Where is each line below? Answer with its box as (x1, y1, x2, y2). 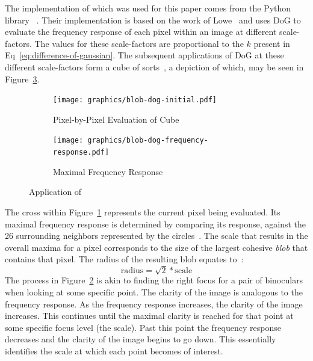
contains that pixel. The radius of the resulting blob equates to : (5, 253, 244, 265)
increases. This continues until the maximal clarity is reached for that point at (5, 309, 294, 322)
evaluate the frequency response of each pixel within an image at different (5, 25, 277, 38)
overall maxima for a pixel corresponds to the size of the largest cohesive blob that (5, 241, 308, 253)
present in (253, 37, 290, 49)
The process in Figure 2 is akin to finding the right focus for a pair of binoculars (5, 274, 303, 286)
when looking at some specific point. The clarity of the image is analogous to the (5, 286, 303, 298)
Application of (29, 185, 82, 198)
